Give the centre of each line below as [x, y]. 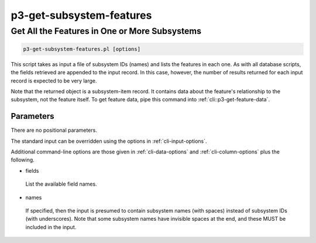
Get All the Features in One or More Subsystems [106, 31]
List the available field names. [61, 184]
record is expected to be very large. [54, 81]
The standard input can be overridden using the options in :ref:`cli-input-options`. [109, 141]
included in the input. [51, 227]
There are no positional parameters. [54, 130]
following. [23, 160]
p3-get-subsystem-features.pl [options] [82, 49]
